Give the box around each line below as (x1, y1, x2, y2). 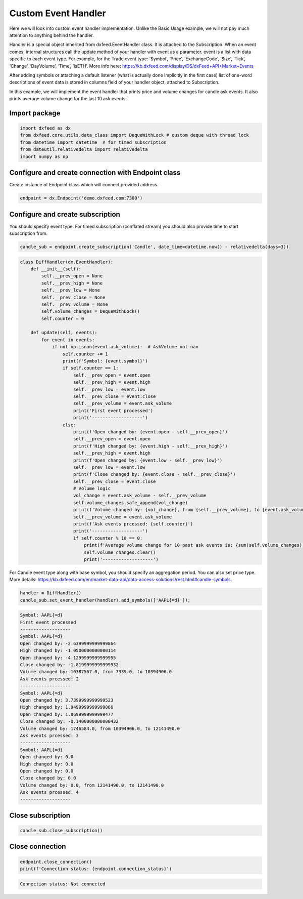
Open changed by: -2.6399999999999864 (20, 640, 116, 646)
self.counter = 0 (41, 315, 84, 321)
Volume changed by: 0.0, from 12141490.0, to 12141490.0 (20, 782, 164, 788)
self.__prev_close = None (41, 294, 106, 300)
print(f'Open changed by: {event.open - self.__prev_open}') (73, 429, 228, 435)
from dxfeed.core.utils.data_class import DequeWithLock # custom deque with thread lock (20, 132, 249, 138)
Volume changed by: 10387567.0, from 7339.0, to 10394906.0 (20, 669, 172, 675)
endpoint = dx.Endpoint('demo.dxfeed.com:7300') (20, 195, 143, 201)
